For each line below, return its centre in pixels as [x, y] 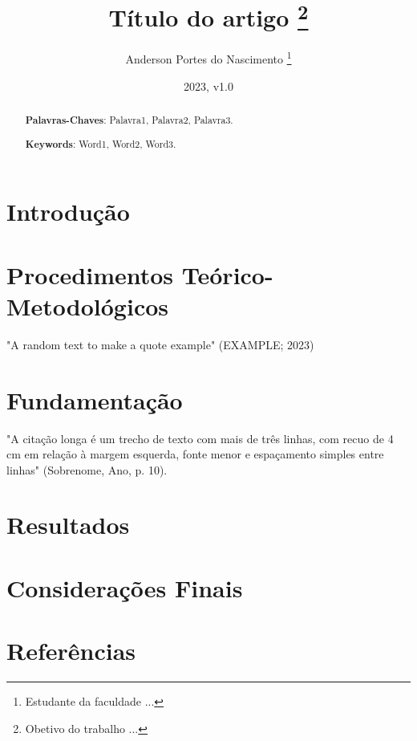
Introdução [68, 212]
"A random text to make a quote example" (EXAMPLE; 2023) [160, 344]
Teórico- [227, 274]
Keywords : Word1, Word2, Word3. [101, 144]
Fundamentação [95, 399]
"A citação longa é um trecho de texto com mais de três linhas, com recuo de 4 [200, 438]
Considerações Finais [125, 587]
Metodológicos [88, 305]
